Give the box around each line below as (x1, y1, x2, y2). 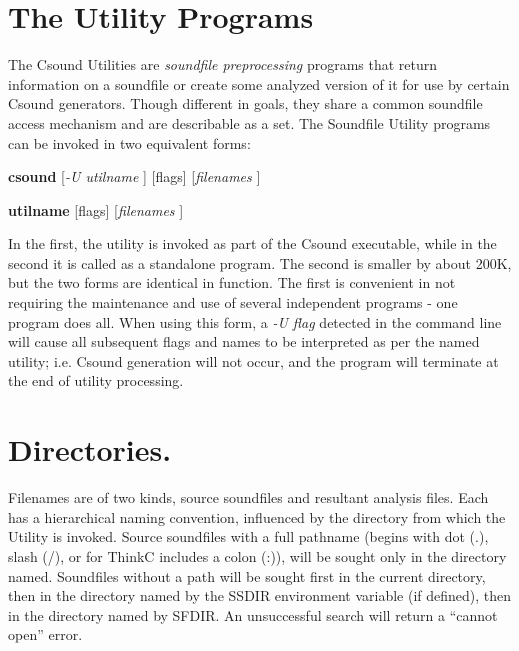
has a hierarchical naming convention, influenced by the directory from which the (8, 506, 506, 527)
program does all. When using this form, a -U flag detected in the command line (8, 311, 502, 332)
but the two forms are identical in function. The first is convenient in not (8, 272, 456, 293)
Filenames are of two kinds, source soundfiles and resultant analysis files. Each (8, 487, 489, 508)
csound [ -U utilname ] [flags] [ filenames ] (8, 166, 261, 187)
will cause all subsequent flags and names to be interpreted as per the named (8, 331, 480, 352)
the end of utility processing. (8, 370, 184, 391)
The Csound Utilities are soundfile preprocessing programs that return (8, 54, 438, 75)
